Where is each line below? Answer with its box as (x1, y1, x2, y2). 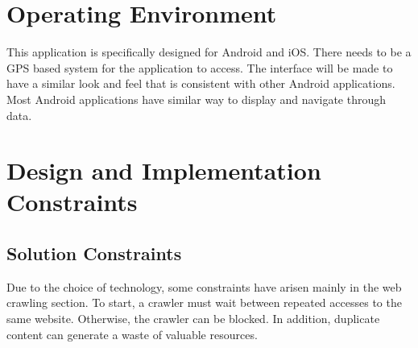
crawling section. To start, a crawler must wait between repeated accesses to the (6, 294, 402, 311)
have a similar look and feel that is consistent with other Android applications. (6, 75, 395, 92)
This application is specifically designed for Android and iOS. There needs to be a (6, 43, 412, 60)
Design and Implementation (6, 154, 321, 187)
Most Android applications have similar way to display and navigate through (6, 90, 387, 107)
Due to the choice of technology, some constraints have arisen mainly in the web (6, 278, 402, 295)
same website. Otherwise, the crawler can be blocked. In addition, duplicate (6, 310, 380, 327)
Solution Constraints (6, 241, 182, 266)
